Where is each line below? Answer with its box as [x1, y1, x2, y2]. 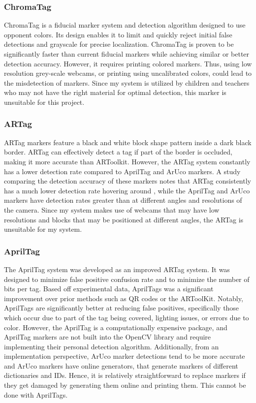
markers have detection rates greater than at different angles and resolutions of [4, 195, 242, 205]
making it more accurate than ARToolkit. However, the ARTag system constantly [4, 156, 251, 166]
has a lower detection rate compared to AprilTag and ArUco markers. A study [4, 166, 241, 176]
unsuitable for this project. [4, 96, 85, 107]
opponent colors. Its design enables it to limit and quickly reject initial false [4, 29, 232, 39]
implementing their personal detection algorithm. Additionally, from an [4, 341, 219, 351]
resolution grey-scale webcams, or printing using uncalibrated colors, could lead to [4, 68, 252, 78]
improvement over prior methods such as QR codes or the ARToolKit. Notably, [4, 293, 243, 303]
